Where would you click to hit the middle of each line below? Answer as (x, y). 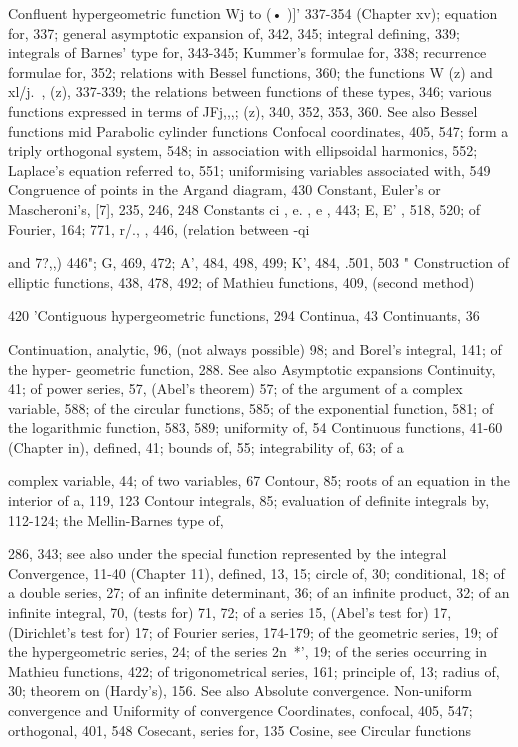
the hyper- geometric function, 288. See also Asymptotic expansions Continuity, (252, 368)
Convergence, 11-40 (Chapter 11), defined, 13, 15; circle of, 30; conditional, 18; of (256, 572)
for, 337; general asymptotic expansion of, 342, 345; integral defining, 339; (234, 32)
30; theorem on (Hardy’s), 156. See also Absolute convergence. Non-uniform (240, 690)
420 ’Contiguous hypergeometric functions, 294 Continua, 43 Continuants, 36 (244, 315)
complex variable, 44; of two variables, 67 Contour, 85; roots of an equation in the (259, 480)
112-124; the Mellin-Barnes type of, (116, 519)
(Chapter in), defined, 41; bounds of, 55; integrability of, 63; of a (206, 446)
